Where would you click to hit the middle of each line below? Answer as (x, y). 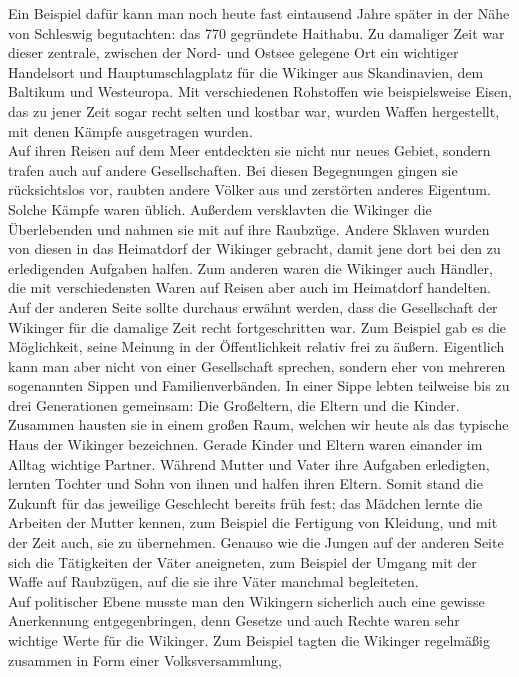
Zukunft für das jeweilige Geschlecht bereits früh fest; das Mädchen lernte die (245, 502)
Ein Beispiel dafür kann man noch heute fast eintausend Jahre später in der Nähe (259, 13)
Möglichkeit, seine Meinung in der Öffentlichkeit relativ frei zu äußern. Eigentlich (256, 346)
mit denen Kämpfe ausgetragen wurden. (130, 130)
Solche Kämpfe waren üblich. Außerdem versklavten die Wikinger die (220, 208)
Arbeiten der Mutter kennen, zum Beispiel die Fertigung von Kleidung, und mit (253, 522)
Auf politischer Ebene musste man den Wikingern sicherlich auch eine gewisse (246, 600)
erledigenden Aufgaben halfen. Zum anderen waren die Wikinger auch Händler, (250, 267)
